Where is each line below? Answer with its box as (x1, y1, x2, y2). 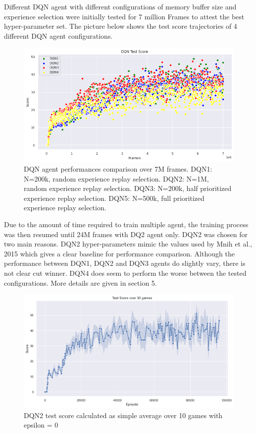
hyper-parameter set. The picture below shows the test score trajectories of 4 (4, 21, 237, 31)
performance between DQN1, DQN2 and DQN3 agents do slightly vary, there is (4, 258, 246, 268)
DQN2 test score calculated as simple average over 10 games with (24, 410, 223, 420)
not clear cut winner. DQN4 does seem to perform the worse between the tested (4, 268, 247, 278)
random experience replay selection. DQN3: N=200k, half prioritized (24, 183, 232, 193)
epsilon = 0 (24, 420, 58, 430)
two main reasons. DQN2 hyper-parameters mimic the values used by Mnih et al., (4, 239, 253, 249)
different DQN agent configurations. (4, 30, 113, 41)
